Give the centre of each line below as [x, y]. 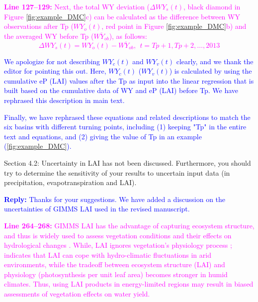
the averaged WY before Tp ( [49, 36]
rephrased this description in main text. [64, 100]
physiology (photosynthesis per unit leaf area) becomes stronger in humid [116, 274]
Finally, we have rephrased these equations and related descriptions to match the [127, 117]
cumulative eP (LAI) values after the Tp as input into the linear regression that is [129, 80]
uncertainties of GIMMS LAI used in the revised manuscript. [97, 209]
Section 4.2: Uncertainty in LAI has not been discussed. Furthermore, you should [128, 162]
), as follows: [128, 36]
